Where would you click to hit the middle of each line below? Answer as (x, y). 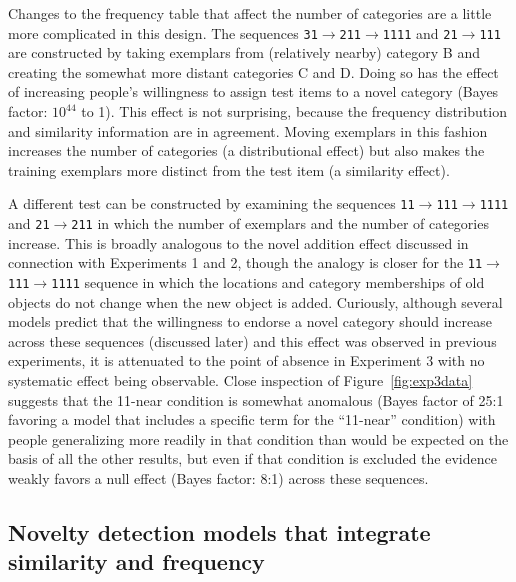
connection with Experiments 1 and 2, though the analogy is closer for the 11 (245, 262)
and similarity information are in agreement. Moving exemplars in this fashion (248, 130)
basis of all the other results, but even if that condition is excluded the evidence (252, 458)
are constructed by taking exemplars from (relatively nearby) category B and (244, 52)
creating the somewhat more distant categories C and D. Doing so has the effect (253, 71)
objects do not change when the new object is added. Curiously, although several (255, 301)
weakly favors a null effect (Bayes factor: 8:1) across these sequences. (218, 477)
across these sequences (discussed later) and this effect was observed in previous (252, 340)
